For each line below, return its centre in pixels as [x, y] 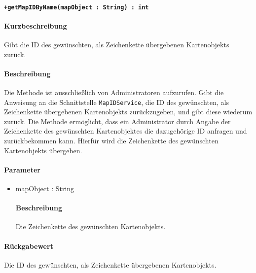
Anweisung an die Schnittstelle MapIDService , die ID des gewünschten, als [116, 102]
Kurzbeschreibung [36, 25]
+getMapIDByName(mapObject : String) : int [76, 7]
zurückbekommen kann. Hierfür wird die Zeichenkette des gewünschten [111, 141]
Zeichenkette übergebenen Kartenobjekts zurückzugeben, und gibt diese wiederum [128, 112]
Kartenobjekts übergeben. [43, 150]
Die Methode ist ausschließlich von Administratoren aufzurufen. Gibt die [114, 92]
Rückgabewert [29, 246]
